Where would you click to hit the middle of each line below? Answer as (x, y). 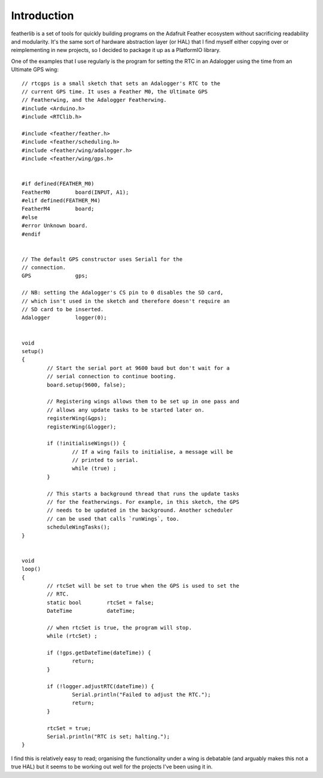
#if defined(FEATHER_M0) (58, 184)
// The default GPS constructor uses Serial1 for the (102, 259)
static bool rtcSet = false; (101, 602)
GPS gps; (55, 276)
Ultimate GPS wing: (35, 69)
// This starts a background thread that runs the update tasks (143, 493)
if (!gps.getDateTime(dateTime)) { (99, 653)
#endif (31, 234)
